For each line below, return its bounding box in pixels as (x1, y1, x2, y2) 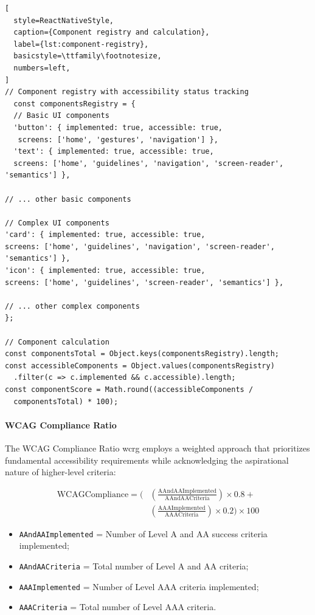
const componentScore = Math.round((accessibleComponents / (5, 385, 254, 394)
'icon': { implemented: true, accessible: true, (5, 266, 206, 275)
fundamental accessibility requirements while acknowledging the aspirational (5, 453, 289, 466)
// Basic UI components (13, 111, 109, 120)
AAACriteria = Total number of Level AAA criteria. (19, 600, 216, 613)
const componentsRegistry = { (13, 99, 136, 108)
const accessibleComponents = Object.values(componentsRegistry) (5, 361, 275, 370)
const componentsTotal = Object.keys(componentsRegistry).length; (5, 349, 280, 359)
